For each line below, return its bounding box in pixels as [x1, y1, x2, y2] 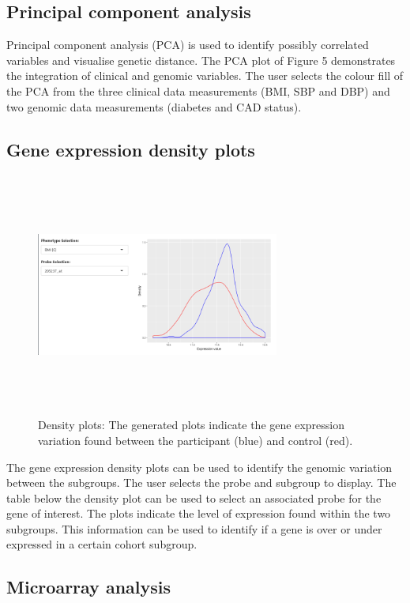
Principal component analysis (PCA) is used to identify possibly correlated [6, 36, 369, 53]
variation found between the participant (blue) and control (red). [38, 432, 353, 448]
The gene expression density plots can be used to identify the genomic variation [6, 458, 393, 475]
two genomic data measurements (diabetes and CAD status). [6, 98, 302, 115]
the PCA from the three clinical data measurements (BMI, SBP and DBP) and [6, 82, 390, 99]
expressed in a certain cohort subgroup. [6, 536, 197, 552]
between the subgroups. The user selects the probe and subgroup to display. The [6, 474, 397, 491]
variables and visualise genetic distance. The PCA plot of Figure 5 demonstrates [6, 51, 396, 68]
